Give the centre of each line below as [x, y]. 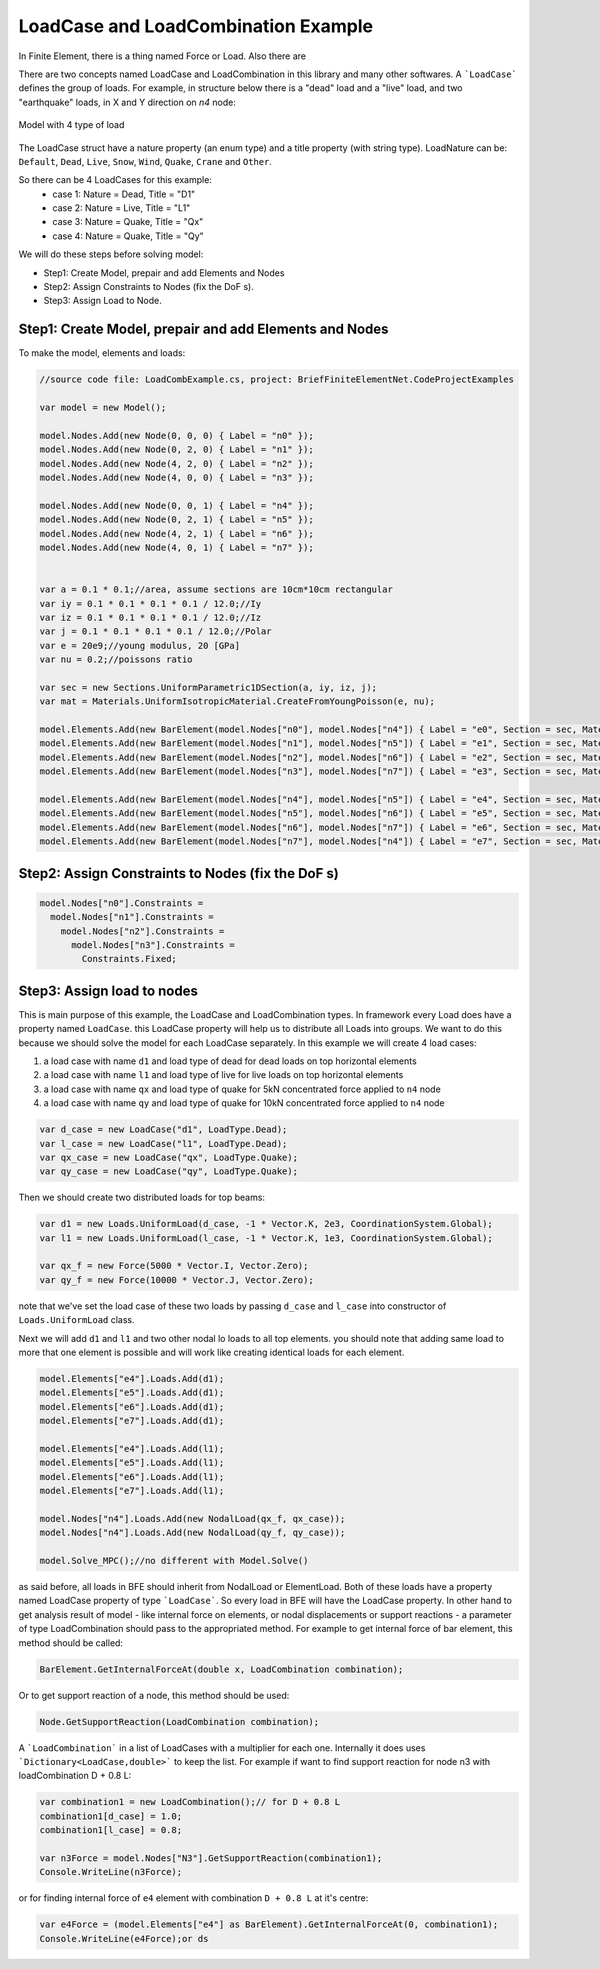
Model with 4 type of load [71, 125]
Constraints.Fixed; [129, 959]
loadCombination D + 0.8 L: [75, 1776]
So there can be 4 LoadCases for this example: [115, 180]
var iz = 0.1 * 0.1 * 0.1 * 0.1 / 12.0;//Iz [150, 617]
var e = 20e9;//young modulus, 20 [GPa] [139, 645]
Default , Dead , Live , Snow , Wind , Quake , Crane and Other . [145, 161]
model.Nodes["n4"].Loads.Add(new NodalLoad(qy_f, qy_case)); [192, 1533]
